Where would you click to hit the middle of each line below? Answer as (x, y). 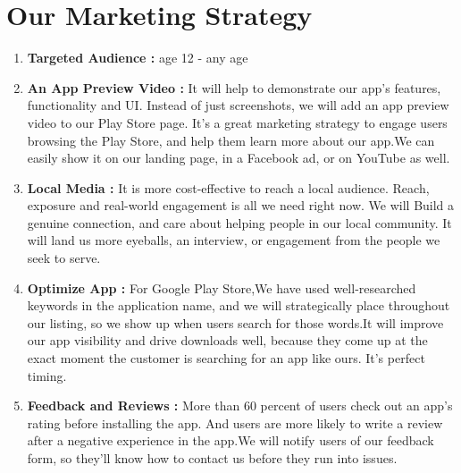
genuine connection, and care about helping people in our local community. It (239, 222)
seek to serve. (64, 258)
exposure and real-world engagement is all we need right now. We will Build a (241, 205)
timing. (47, 375)
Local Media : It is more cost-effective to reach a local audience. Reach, (228, 187)
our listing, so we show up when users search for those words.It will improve (235, 322)
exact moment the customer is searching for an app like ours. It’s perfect (226, 358)
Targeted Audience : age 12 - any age (138, 58)
